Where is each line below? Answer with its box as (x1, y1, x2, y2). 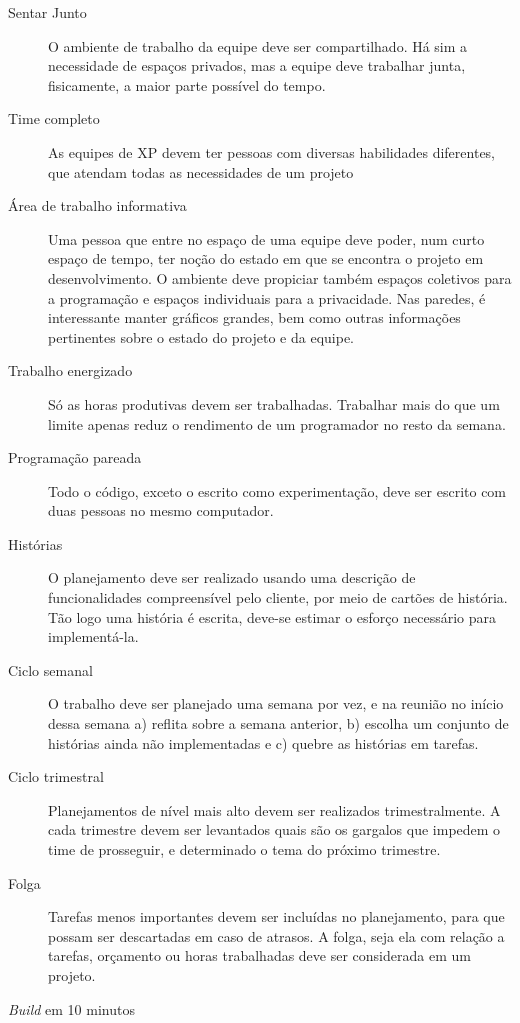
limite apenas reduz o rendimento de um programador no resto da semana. (48, 413, 506, 434)
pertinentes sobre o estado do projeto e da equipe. (48, 326, 355, 347)
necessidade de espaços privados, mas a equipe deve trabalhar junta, (48, 55, 466, 76)
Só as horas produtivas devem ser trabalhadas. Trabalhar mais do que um (48, 393, 500, 414)
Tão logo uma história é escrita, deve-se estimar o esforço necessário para (48, 606, 496, 627)
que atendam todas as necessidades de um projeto (48, 161, 354, 182)
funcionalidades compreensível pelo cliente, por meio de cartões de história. (48, 587, 508, 608)
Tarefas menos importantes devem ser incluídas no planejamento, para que (48, 906, 505, 927)
